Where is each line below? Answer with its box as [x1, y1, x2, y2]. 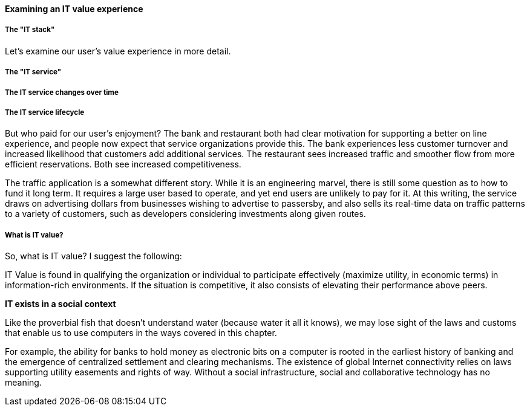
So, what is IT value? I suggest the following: [5, 251, 182, 262]
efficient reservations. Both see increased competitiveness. [5, 159, 241, 170]
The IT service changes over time [5, 88, 119, 97]
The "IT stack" [5, 25, 55, 34]
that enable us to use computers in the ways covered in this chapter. [5, 328, 277, 338]
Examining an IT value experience [5, 4, 143, 14]
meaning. [5, 377, 42, 388]
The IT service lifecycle [5, 108, 85, 117]
